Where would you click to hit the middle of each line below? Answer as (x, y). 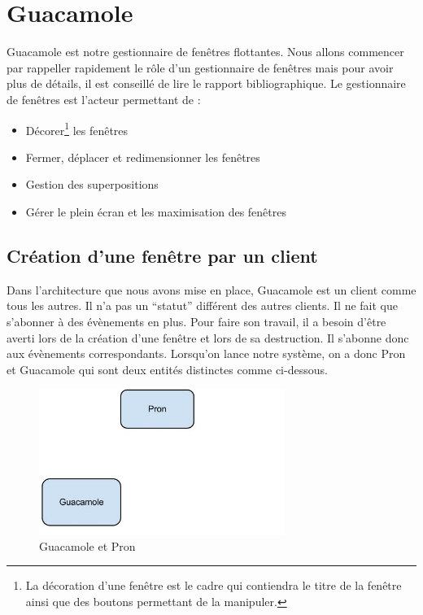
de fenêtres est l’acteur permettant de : (104, 99)
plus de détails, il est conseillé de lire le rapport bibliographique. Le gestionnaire (206, 83)
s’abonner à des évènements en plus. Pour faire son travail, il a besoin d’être (196, 321)
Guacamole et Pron (87, 545)
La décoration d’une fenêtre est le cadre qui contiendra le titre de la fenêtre (214, 585)
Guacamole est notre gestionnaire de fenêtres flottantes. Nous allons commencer (205, 52)
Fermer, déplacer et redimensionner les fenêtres (143, 157)
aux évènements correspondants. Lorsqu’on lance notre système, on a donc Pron (206, 353)
